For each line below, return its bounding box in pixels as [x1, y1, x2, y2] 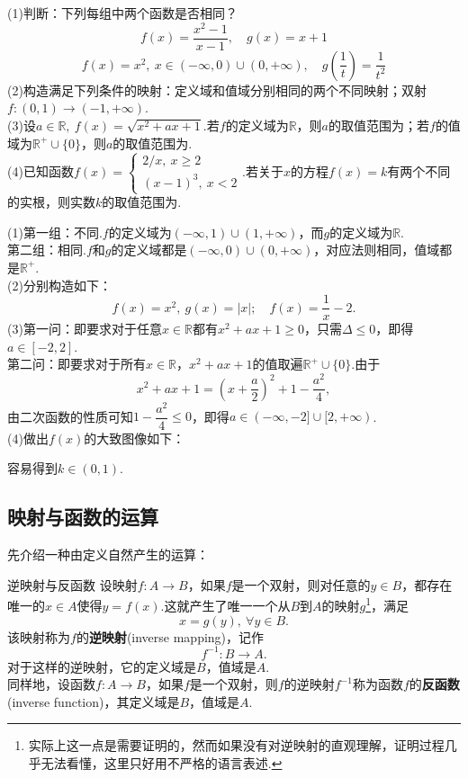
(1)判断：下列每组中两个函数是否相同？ [7, 4, 238, 22]
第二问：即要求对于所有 [7, 354, 146, 373]
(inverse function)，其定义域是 [7, 692, 180, 711]
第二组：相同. [7, 240, 86, 259]
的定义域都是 [111, 240, 187, 259]
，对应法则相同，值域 [313, 240, 440, 259]
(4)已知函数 [7, 161, 74, 180]
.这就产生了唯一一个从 [160, 595, 291, 614]
